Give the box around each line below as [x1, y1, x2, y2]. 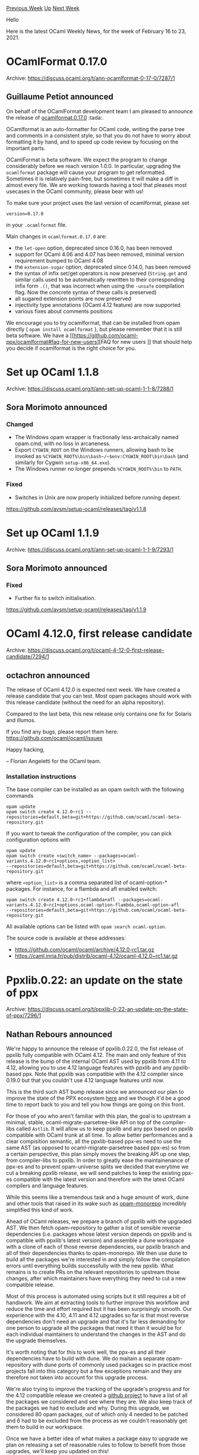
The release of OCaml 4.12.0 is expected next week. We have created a [6, 686, 181, 694]
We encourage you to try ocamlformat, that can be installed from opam [6, 319, 180, 326]
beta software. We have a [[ [6, 332, 74, 339]
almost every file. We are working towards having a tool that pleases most [6, 181, 187, 188]
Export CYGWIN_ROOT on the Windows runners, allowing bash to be [14, 446, 174, 453]
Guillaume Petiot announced [6, 92, 114, 102]
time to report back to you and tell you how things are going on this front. [6, 1101, 185, 1108]
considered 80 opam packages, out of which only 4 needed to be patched [6, 1411, 188, 1418]
